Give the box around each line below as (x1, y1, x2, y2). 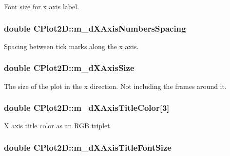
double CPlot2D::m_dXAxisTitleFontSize (4, 141, 172, 153)
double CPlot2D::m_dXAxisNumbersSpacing (4, 22, 186, 34)
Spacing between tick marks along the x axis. (4, 41, 139, 51)
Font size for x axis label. (4, 1, 79, 11)
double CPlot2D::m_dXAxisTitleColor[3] (4, 102, 170, 114)
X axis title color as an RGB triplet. (4, 121, 112, 131)
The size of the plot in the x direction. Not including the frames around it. (4, 81, 227, 91)
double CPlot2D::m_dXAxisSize (4, 62, 134, 74)
